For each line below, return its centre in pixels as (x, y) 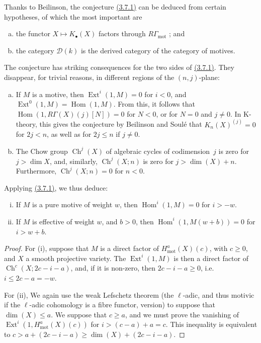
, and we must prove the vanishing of (182, 314)
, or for (167, 113)
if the (12, 305)
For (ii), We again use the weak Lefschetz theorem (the (89, 294)
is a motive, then (58, 94)
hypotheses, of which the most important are (73, 16)
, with (219, 248)
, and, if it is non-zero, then (113, 268)
